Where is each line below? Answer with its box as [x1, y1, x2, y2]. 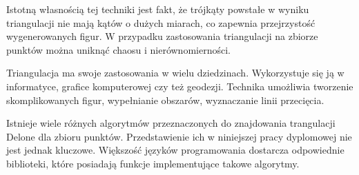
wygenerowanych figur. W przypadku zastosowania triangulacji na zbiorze [6, 29, 318, 43]
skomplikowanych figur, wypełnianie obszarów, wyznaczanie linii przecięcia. [6, 92, 324, 107]
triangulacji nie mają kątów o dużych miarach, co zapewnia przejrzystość [6, 15, 316, 30]
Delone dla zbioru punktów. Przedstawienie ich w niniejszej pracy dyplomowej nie [6, 129, 352, 143]
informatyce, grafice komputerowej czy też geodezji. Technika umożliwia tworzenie [6, 79, 353, 93]
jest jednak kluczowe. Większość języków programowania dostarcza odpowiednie [6, 143, 345, 157]
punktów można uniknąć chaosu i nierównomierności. [6, 42, 231, 56]
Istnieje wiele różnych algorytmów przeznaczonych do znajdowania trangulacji [6, 116, 336, 130]
